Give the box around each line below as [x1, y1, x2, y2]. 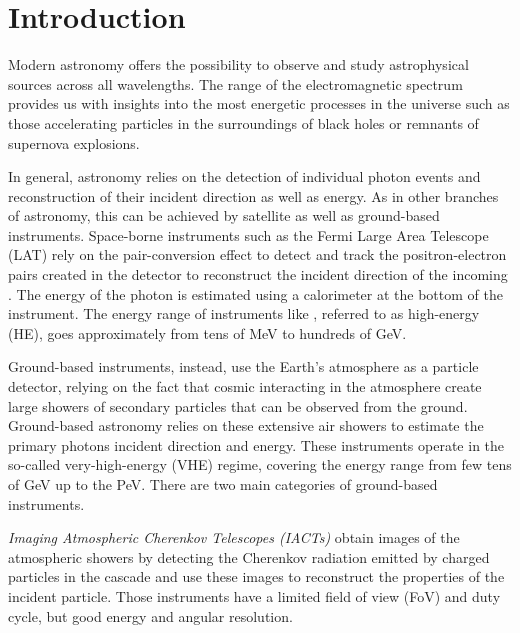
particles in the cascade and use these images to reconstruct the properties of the [8, 566, 505, 587]
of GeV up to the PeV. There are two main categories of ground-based [8, 474, 438, 494]
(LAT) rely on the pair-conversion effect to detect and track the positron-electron [8, 244, 507, 265]
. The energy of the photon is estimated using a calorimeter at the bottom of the [8, 283, 503, 304]
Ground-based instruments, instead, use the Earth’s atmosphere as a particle [8, 356, 479, 377]
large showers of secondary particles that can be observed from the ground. [8, 395, 468, 416]
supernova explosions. [8, 132, 140, 153]
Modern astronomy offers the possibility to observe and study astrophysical [8, 54, 469, 75]
